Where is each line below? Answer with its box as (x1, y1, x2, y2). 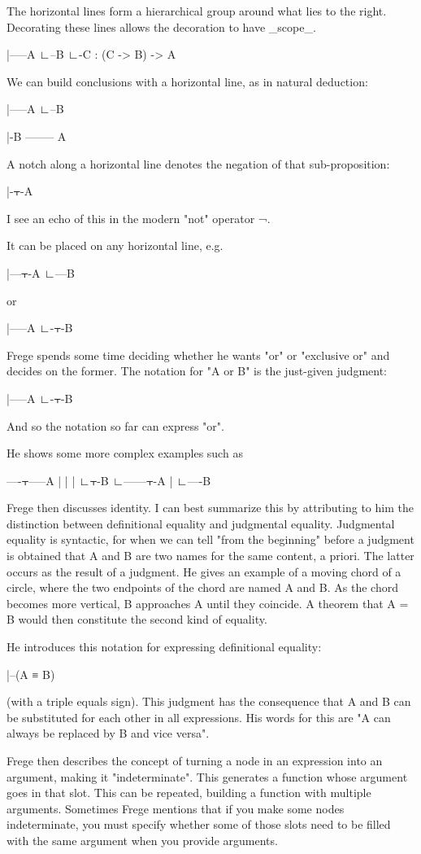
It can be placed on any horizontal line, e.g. (7, 237, 224, 254)
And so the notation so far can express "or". (7, 417, 224, 434)
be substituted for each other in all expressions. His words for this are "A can (7, 708, 391, 725)
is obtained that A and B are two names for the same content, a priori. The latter (7, 547, 414, 564)
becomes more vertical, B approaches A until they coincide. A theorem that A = (7, 594, 409, 611)
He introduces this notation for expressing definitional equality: (7, 638, 322, 655)
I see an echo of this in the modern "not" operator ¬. (7, 209, 271, 226)
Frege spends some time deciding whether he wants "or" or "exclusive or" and (7, 346, 390, 363)
